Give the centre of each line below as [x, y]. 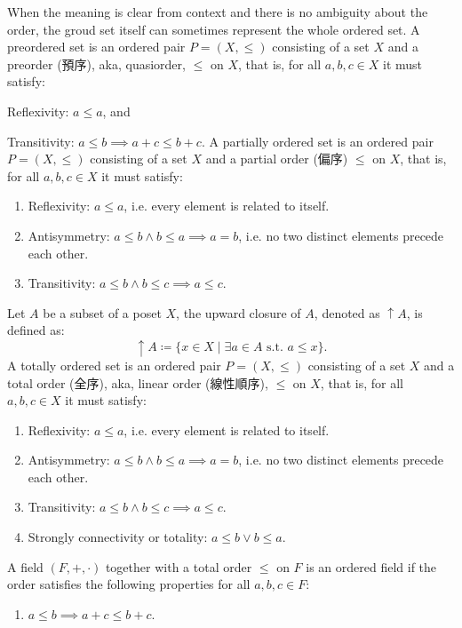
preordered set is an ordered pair [96, 47]
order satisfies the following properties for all [129, 584]
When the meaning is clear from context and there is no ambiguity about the [218, 12]
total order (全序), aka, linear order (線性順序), [138, 382]
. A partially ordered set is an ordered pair [317, 141]
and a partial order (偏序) [277, 159]
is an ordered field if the [371, 566]
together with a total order [179, 566]
